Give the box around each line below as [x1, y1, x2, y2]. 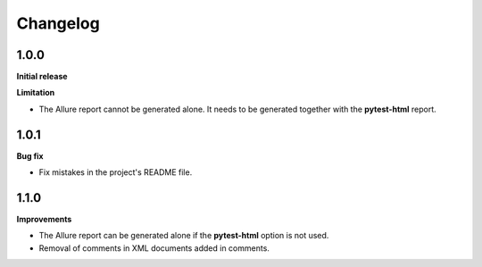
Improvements [16, 214, 72, 225]
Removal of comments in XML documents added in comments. [38, 242, 270, 254]
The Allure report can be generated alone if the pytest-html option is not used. [38, 230, 329, 241]
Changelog [16, 13, 100, 33]
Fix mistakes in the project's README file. [38, 167, 193, 178]
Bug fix [16, 150, 44, 161]
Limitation [16, 88, 55, 98]
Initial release [16, 71, 68, 82]
